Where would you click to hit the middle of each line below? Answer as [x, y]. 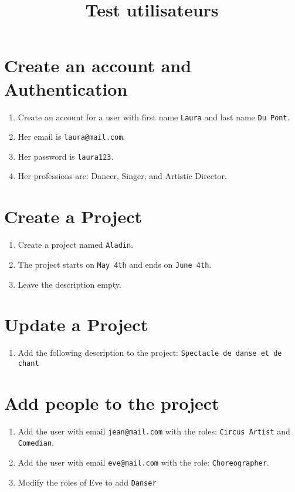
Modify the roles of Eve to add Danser [87, 482]
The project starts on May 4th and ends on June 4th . [115, 264]
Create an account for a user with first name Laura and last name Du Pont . [154, 117]
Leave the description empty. [69, 284]
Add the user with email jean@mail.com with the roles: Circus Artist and [154, 431]
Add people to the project [112, 402]
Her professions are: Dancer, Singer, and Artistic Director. [122, 176]
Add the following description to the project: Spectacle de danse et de [150, 353]
